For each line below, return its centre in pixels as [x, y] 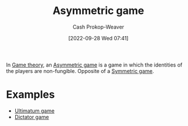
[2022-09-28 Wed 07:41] [98, 38]
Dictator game [32, 117]
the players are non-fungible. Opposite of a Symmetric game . [80, 71]
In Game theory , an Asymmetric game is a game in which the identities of [94, 65]
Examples [30, 95]
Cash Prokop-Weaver [98, 27]
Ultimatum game [34, 111]
